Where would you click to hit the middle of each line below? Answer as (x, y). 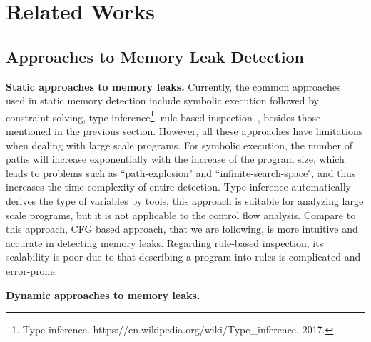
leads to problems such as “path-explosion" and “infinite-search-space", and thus (181, 172)
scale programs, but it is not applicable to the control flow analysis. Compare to (181, 215)
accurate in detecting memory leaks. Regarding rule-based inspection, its (165, 242)
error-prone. (32, 270)
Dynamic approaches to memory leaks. (103, 295)
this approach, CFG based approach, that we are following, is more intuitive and (182, 229)
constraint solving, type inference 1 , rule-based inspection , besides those (163, 116)
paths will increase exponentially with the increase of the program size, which (175, 159)
